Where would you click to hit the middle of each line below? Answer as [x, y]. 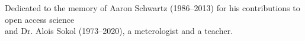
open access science [40, 19]
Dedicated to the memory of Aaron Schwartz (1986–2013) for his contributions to [152, 8]
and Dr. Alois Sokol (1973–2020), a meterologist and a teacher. [119, 31]
